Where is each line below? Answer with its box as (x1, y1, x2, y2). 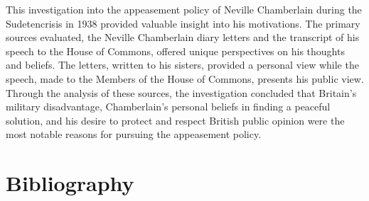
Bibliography (6, 168, 134, 197)
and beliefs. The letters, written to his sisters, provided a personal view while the (6, 57, 359, 72)
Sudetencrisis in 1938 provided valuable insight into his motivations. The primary (6, 16, 360, 30)
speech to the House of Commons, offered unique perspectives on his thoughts (6, 43, 345, 58)
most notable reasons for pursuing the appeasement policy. (6, 127, 262, 142)
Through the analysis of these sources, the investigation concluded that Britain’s (6, 85, 357, 100)
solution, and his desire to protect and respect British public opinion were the (6, 113, 345, 127)
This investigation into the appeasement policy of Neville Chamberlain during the (6, 2, 362, 16)
